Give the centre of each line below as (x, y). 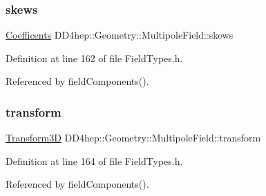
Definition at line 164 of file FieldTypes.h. (94, 160)
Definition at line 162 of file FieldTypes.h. (94, 58)
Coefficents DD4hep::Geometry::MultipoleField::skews (120, 35)
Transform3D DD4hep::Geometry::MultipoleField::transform (133, 138)
